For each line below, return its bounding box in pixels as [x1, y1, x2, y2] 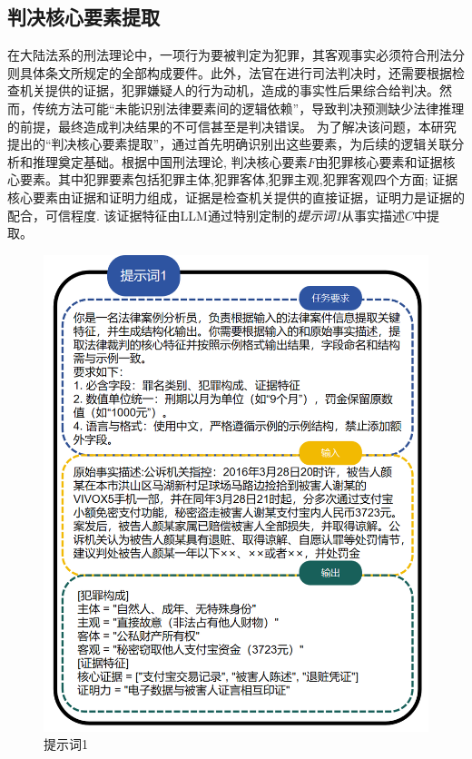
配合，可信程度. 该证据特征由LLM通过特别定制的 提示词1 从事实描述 [7, 205, 406, 224]
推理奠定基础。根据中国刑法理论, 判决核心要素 [32, 152, 308, 171]
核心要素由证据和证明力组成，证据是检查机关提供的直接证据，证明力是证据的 [7, 187, 465, 206]
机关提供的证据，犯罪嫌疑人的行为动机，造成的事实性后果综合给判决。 [19, 81, 439, 100]
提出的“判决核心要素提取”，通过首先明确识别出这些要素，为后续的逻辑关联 [7, 134, 452, 153]
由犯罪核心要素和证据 [315, 152, 443, 171]
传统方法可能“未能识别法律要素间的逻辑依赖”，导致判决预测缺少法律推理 [32, 98, 465, 117]
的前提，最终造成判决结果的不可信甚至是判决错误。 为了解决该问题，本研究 [7, 116, 457, 135]
